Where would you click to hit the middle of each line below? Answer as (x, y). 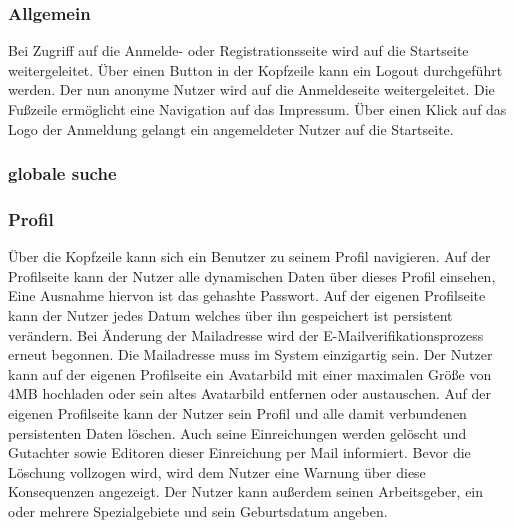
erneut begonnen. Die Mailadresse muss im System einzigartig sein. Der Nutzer (250, 354)
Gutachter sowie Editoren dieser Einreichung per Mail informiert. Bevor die (239, 452)
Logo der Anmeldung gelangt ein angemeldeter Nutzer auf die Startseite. (231, 128)
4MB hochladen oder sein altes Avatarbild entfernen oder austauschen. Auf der (249, 393)
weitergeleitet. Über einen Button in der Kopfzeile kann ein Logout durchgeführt (255, 69)
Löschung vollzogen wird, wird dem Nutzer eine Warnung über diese (217, 471)
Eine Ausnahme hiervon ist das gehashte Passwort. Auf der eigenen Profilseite (247, 295)
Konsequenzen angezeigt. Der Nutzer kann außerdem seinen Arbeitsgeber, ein (246, 491)
